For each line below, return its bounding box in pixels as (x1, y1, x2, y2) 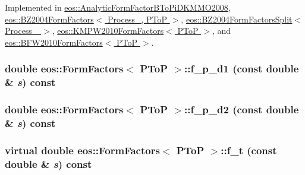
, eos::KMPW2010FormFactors (52, 24, 164, 37)
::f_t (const (221, 142, 277, 157)
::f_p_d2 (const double (184, 102, 299, 117)
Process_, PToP (108, 12, 168, 25)
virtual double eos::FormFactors (5, 142, 160, 157)
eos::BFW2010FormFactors (5, 36, 103, 48)
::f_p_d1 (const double (184, 61, 299, 76)
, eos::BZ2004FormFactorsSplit (181, 12, 293, 25)
